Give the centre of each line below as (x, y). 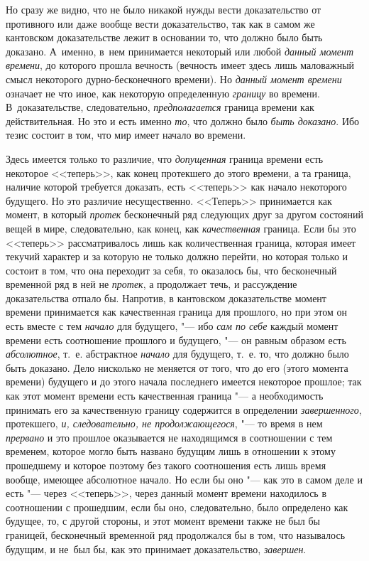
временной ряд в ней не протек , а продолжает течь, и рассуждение (152, 284)
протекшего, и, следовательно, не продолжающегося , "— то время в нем (164, 423)
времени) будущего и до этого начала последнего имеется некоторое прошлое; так (184, 381)
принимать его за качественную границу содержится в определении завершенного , (184, 409)
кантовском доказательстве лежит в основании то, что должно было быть (164, 37)
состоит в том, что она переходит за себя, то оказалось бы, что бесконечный (171, 270)
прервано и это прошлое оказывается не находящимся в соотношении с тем (169, 437)
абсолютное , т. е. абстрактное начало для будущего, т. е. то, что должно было (177, 354)
